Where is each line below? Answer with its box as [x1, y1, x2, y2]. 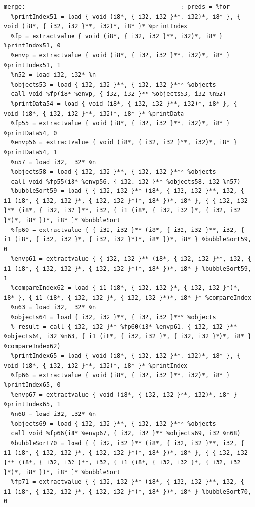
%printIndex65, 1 [4, 401, 61, 408]
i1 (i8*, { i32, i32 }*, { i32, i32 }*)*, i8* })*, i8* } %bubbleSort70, [4, 488, 252, 495]
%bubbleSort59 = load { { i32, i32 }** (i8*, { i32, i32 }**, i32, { [11, 187, 244, 195]
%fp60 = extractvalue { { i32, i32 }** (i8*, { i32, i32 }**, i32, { [11, 226, 244, 233]
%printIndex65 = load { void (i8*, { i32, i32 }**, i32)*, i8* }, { [11, 352, 241, 360]
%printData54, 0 [4, 129, 57, 137]
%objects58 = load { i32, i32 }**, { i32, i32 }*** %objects [11, 168, 216, 176]
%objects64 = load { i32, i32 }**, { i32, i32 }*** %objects [11, 314, 216, 321]
